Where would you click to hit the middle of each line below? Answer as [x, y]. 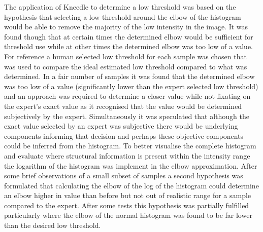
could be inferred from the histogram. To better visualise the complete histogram [130, 146]
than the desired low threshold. [53, 225]
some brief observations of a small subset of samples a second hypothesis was [124, 176]
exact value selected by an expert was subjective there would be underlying [121, 126]
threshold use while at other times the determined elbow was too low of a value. [128, 46]
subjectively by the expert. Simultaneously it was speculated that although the [127, 116]
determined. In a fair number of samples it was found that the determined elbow [129, 76]
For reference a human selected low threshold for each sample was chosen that [125, 56]
